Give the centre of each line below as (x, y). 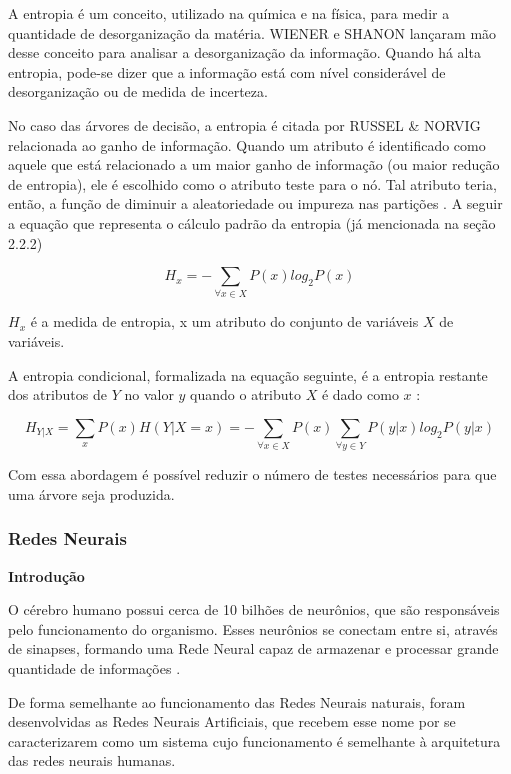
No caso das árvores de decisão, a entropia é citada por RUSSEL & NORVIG (244, 124)
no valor (149, 394)
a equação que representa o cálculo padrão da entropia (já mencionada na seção (252, 222)
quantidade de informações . (94, 667)
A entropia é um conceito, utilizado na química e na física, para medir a (229, 13)
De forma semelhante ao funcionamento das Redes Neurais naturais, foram (237, 701)
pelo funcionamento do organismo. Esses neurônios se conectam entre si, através (253, 628)
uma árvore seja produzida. (91, 493)
